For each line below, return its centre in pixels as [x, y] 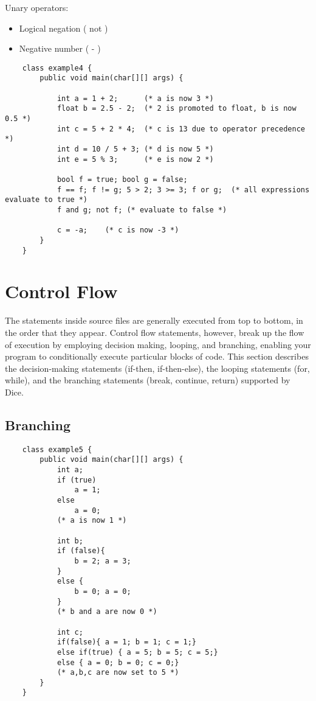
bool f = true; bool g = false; [122, 180]
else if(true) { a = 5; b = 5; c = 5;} [137, 652]
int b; [70, 541]
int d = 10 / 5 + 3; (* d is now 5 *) [135, 149]
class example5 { [57, 449]
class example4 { [57, 68]
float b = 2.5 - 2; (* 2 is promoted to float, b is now [177, 109]
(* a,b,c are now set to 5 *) [118, 673]
